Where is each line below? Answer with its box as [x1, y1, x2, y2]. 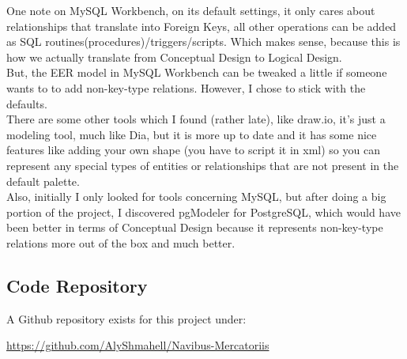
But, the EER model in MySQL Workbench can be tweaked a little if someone [6, 64, 387, 81]
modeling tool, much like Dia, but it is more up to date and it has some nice [6, 126, 377, 142]
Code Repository [6, 273, 148, 297]
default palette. [6, 172, 80, 189]
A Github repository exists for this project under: [6, 310, 247, 327]
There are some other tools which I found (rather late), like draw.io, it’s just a [6, 111, 386, 127]
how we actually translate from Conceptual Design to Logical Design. [6, 48, 342, 65]
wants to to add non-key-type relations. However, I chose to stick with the [6, 79, 366, 96]
